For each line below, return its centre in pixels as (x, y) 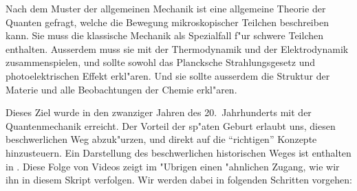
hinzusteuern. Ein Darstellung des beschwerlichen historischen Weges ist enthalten (178, 152)
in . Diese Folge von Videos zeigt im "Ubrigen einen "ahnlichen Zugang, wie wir (173, 166)
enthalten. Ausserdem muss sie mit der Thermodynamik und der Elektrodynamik (177, 48)
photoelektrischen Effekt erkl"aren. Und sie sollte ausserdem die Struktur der (168, 75)
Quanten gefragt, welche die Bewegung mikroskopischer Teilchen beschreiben (167, 22)
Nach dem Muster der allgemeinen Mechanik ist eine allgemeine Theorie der (166, 8)
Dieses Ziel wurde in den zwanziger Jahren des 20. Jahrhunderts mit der (159, 112)
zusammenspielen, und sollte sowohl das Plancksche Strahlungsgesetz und (161, 62)
